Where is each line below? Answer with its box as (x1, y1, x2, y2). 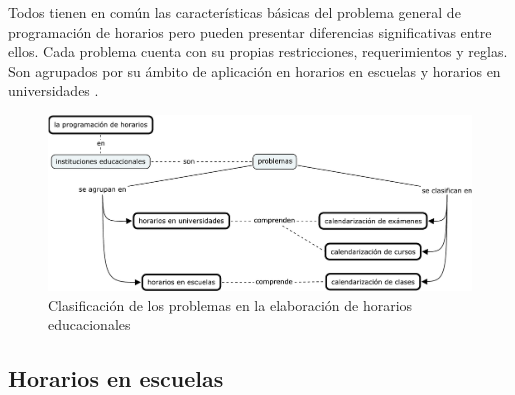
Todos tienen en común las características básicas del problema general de (8, 2, 461, 22)
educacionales (48, 314, 131, 335)
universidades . (8, 80, 99, 101)
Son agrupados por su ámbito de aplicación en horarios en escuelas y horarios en (8, 60, 501, 81)
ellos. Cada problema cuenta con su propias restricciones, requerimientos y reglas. (8, 41, 508, 62)
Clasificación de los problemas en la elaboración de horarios (48, 294, 413, 315)
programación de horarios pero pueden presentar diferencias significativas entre (8, 21, 492, 42)
